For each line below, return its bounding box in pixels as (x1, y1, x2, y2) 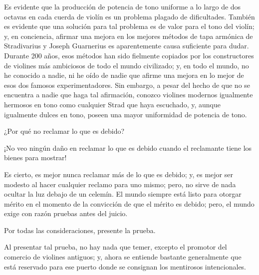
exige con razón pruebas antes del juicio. (4, 208, 128, 219)
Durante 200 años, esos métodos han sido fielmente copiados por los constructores (4, 50, 254, 60)
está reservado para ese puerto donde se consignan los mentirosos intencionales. (4, 261, 246, 272)
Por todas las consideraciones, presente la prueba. (4, 225, 156, 235)
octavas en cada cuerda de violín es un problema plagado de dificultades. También (4, 11, 255, 21)
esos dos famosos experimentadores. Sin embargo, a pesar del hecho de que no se (4, 79, 251, 90)
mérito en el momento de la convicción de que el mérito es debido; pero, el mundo (4, 198, 255, 209)
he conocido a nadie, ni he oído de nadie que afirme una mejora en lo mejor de (4, 70, 244, 80)
